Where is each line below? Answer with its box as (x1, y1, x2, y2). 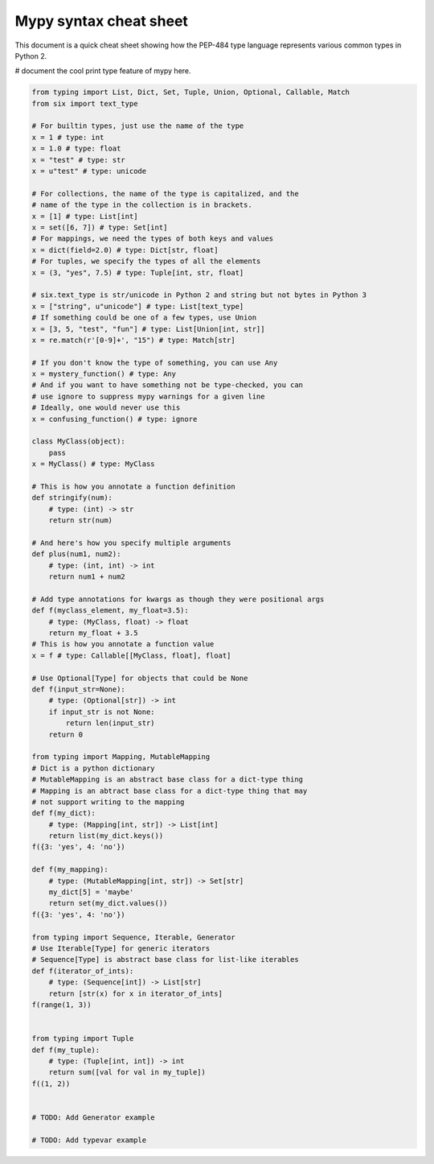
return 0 (48, 729, 84, 739)
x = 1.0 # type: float (31, 144, 121, 153)
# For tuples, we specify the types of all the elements (31, 257, 261, 266)
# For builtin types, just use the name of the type (31, 122, 244, 130)
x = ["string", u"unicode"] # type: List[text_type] (31, 302, 244, 311)
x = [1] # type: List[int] (31, 212, 138, 221)
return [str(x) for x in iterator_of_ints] (48, 989, 223, 998)
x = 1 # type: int (31, 133, 104, 142)
